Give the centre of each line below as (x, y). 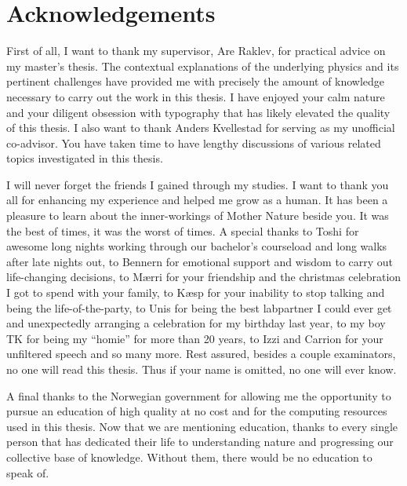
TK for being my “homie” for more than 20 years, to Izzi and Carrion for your (195, 338)
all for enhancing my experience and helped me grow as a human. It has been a (197, 200)
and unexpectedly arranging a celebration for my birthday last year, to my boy (196, 323)
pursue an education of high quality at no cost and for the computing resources (197, 411)
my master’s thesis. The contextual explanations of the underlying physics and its (203, 66)
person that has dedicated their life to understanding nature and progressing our (200, 442)
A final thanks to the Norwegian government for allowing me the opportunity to (199, 395)
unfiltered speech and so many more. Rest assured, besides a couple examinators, (201, 354)
